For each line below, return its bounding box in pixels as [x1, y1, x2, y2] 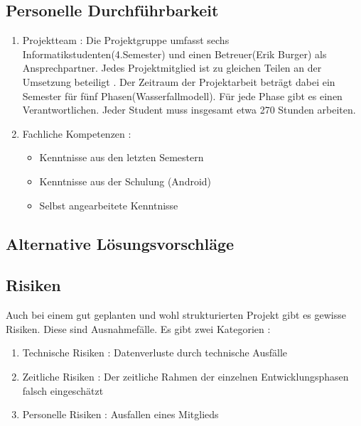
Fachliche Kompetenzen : [22, 126, 131, 141]
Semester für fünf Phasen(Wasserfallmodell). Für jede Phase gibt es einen [22, 88, 343, 103]
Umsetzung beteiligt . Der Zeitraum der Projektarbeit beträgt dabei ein [22, 74, 335, 89]
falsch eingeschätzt [22, 383, 104, 398]
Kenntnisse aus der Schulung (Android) [39, 173, 212, 188]
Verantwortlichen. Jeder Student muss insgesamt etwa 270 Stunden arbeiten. [22, 102, 356, 117]
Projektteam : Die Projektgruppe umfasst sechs [22, 33, 230, 48]
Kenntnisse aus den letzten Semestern [39, 150, 204, 165]
